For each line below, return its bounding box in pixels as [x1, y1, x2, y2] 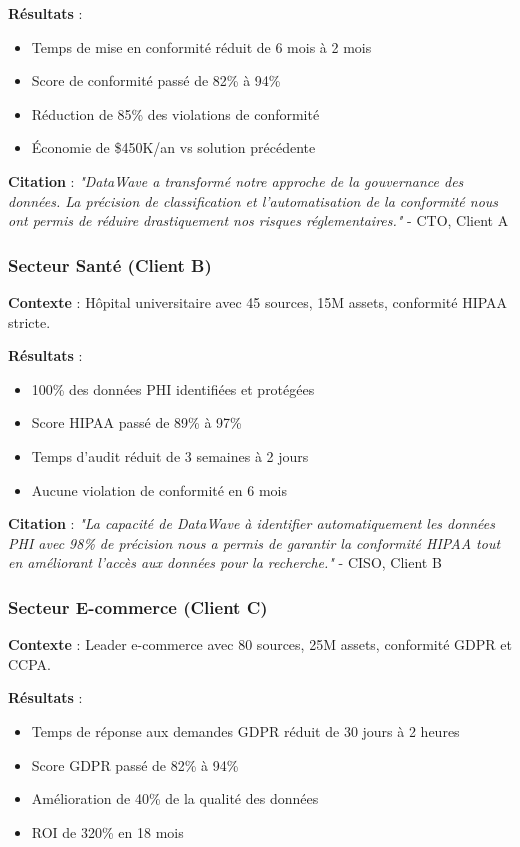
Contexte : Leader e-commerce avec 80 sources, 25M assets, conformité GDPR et [8, 634, 512, 655]
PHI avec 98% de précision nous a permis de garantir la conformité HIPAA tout [8, 532, 501, 553]
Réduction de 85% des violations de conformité [31, 103, 320, 124]
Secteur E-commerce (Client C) [8, 594, 268, 619]
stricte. [8, 311, 51, 332]
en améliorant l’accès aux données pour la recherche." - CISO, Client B [8, 552, 442, 573]
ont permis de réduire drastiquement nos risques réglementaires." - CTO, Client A [8, 210, 509, 231]
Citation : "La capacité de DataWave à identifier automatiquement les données [8, 513, 496, 534]
